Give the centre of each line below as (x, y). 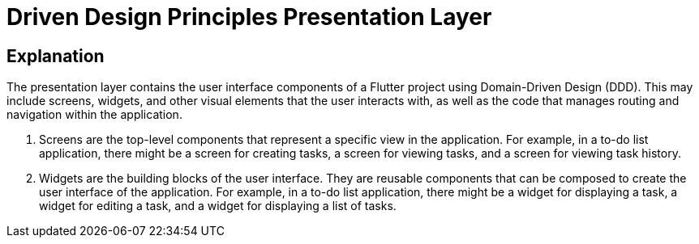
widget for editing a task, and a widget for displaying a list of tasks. (218, 206)
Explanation (56, 56)
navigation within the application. (94, 115)
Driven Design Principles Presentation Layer (249, 17)
